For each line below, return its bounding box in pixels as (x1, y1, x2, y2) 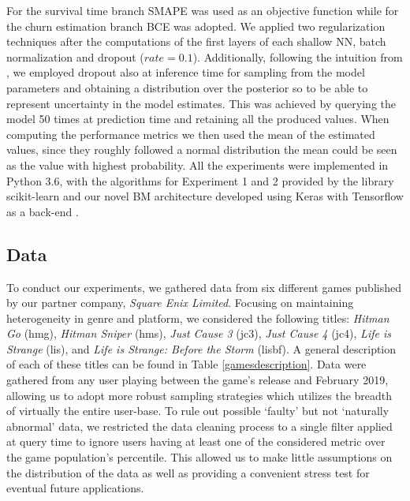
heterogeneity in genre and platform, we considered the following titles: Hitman (6, 309, 389, 326)
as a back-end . (6, 203, 79, 219)
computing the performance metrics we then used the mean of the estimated (6, 125, 375, 142)
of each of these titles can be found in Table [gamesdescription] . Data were (6, 356, 367, 372)
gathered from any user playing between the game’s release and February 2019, (6, 372, 389, 388)
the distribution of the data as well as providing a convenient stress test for (6, 464, 370, 480)
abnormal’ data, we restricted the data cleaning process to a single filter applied (6, 417, 393, 434)
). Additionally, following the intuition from (192, 48, 403, 65)
